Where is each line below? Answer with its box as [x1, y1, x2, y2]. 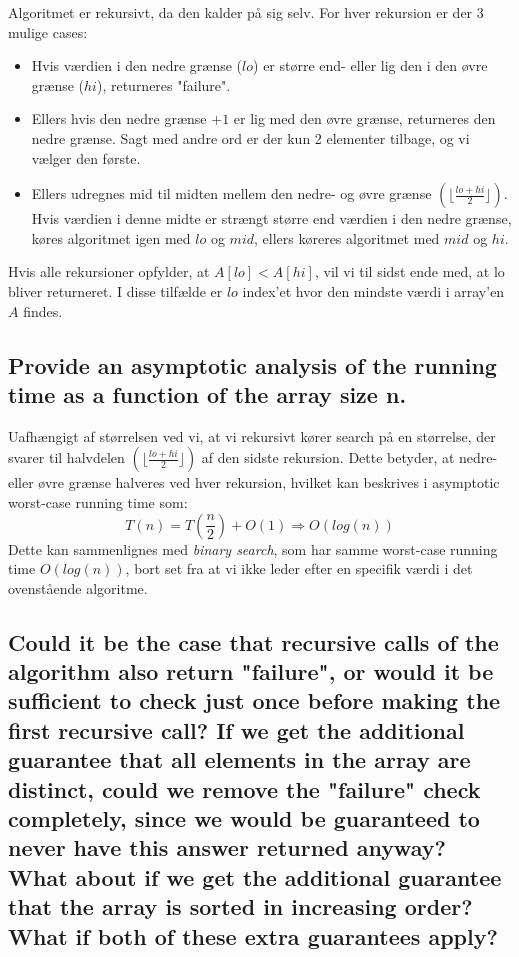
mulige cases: [8, 21, 88, 42]
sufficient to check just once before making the [8, 685, 501, 716]
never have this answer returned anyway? [8, 832, 446, 863]
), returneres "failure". [96, 74, 231, 95]
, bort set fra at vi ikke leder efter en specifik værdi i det [125, 558, 473, 579]
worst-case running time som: [8, 491, 188, 512]
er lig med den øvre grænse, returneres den [233, 108, 496, 129]
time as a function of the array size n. [8, 378, 407, 409]
